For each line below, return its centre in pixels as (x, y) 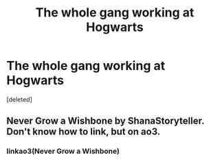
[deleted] (19, 99)
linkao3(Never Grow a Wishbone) (63, 151)
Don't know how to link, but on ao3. (84, 132)
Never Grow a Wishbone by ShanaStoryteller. (105, 121)
